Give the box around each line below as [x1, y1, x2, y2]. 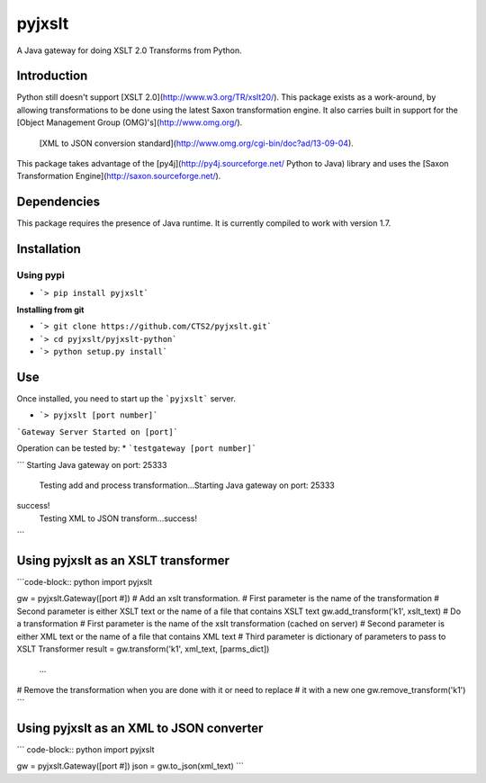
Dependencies [16, 194, 101, 210]
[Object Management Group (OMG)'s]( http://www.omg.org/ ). [16, 117, 243, 128]
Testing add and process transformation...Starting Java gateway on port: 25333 [39, 480, 335, 490]
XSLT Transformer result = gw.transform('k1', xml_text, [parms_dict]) [16, 643, 270, 654]
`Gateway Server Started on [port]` [16, 427, 179, 436]
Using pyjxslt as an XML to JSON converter [16, 720, 264, 735]
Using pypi [16, 269, 65, 282]
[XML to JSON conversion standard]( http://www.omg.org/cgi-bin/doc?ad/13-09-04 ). [39, 138, 355, 148]
